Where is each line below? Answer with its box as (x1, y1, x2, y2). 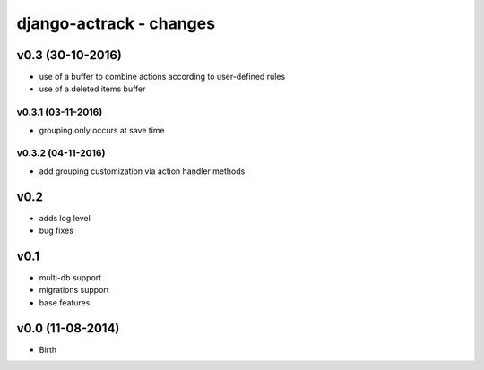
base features (39, 297, 91, 308)
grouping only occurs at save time (39, 125, 165, 135)
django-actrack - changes (16, 13, 215, 33)
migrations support (39, 285, 109, 296)
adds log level (39, 212, 91, 223)
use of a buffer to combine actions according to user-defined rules (39, 72, 286, 82)
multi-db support (39, 271, 102, 282)
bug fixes (39, 225, 73, 237)
